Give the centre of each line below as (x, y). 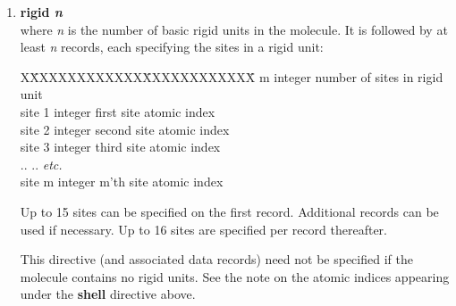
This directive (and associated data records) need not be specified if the (216, 259)
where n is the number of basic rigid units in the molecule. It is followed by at (234, 29)
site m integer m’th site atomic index (122, 182)
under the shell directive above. (108, 294)
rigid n (41, 12)
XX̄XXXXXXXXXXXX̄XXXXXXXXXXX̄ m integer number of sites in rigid (232, 76)
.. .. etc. (41, 164)
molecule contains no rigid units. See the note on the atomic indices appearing (235, 276)
